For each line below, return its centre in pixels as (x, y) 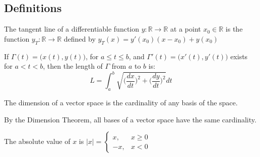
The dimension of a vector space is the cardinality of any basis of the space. (121, 103)
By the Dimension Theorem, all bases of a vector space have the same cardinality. (130, 119)
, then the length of (73, 66)
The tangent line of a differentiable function (72, 29)
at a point (186, 29)
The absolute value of (37, 141)
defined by (80, 38)
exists (239, 56)
